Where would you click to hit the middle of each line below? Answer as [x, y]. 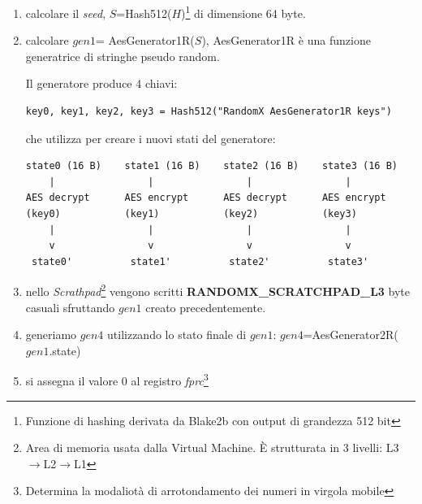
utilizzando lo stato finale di [177, 335]
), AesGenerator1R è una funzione [286, 40]
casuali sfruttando [70, 307]
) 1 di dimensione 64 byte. [243, 12]
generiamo [51, 335]
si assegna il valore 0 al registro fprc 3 [117, 380]
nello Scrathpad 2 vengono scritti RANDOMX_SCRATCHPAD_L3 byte [218, 290]
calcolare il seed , [66, 13]
